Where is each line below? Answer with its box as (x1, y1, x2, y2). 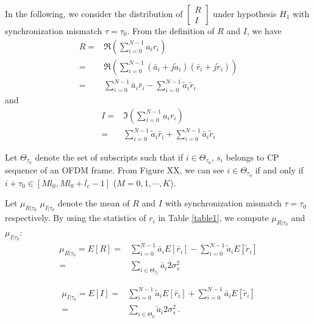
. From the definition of (127, 24, 215, 37)
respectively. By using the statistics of (5, 211, 146, 224)
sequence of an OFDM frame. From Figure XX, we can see (5, 163, 224, 176)
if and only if (255, 163, 304, 176)
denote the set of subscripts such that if (35, 150, 184, 163)
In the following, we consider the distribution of (5, 7, 183, 20)
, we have (246, 24, 282, 37)
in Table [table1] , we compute (158, 211, 269, 224)
